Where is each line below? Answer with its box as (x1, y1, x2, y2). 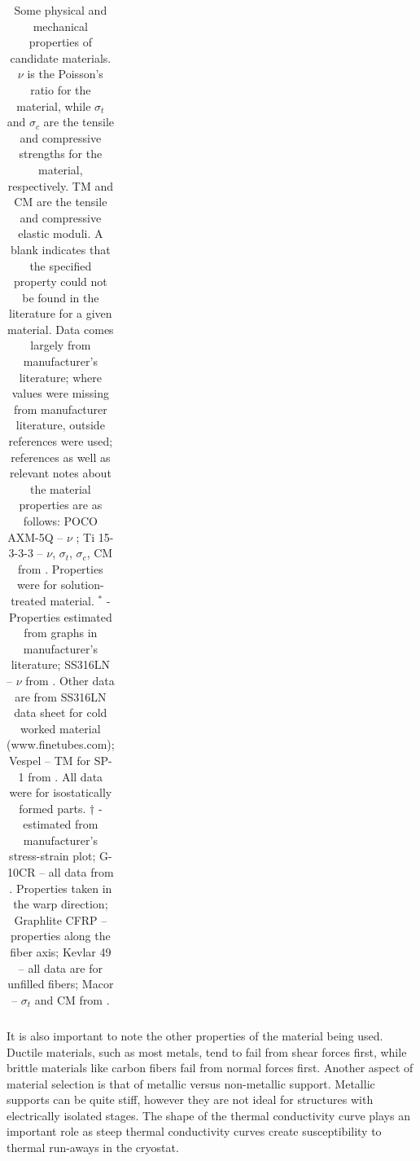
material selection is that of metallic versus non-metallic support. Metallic (7, 1075, 375, 1092)
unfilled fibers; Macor (7, 975, 114, 992)
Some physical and (14, 2, 107, 18)
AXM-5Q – (7, 528, 63, 545)
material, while (16, 97, 91, 114)
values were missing (11, 385, 109, 402)
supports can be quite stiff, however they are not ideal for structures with (7, 1091, 374, 1108)
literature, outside (15, 416, 105, 433)
